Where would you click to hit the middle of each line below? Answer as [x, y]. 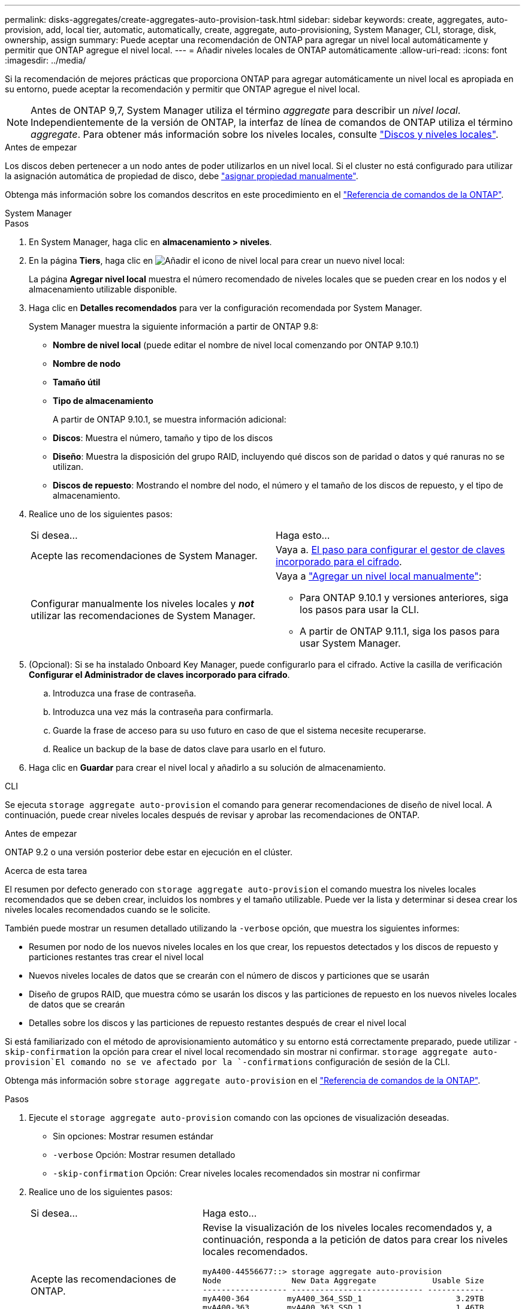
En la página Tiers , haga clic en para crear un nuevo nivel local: [217, 260]
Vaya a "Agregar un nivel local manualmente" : [379, 576]
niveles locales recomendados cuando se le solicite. [108, 910]
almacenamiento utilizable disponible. [103, 289]
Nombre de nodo [87, 364]
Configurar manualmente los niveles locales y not [142, 604]
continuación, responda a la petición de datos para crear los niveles [355, 1239]
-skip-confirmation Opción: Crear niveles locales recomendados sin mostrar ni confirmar [237, 1173]
